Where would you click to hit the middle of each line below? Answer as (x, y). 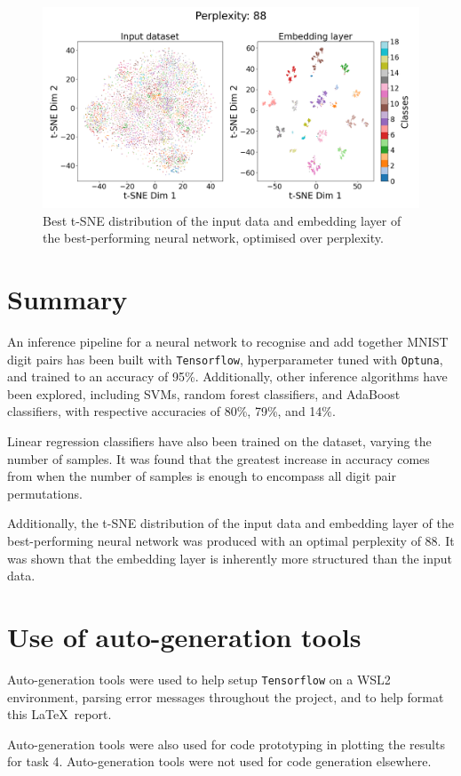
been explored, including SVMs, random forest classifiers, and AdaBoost (204, 393)
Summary (68, 299)
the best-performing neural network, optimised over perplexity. (213, 238)
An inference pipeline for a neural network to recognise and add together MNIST (228, 341)
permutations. (45, 493)
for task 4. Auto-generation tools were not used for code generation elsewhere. (219, 761)
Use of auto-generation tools (184, 636)
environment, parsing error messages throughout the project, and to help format (226, 696)
